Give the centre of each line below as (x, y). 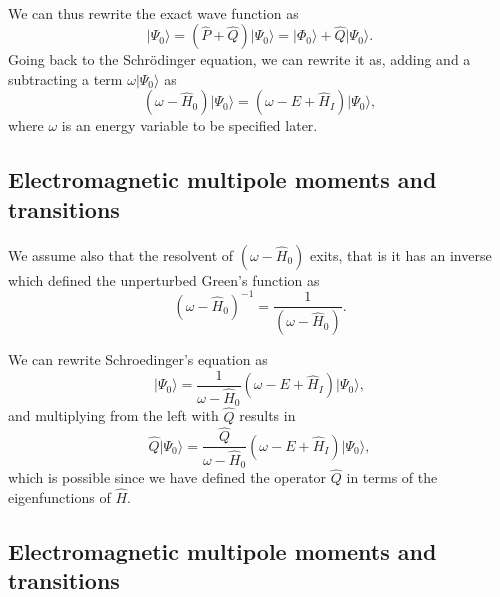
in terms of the (392, 477)
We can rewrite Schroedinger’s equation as (138, 359)
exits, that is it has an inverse (401, 254)
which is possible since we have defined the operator (167, 477)
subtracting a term (65, 78)
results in (267, 415)
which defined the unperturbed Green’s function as (164, 279)
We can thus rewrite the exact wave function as (153, 12)
